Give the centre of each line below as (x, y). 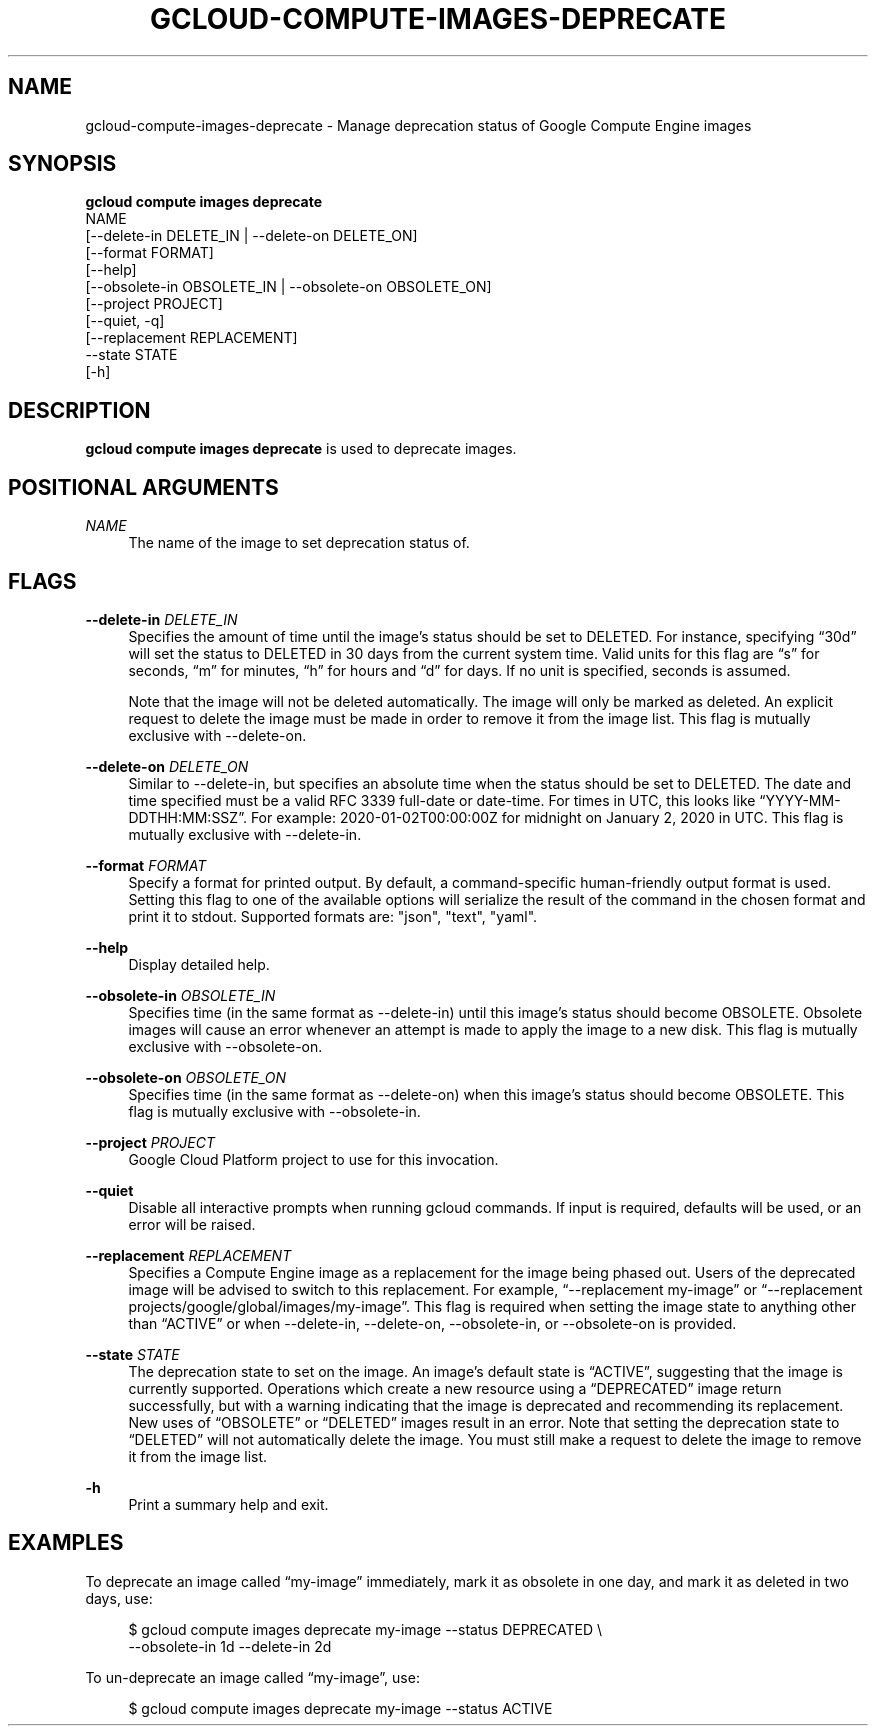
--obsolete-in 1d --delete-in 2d (230, 1646)
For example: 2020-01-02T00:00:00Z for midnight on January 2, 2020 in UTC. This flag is (547, 817)
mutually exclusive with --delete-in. (245, 834)
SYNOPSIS (62, 164)
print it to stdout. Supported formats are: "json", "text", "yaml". (333, 916)
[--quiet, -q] (125, 321)
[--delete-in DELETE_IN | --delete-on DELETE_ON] (251, 236)
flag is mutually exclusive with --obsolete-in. (274, 1111)
